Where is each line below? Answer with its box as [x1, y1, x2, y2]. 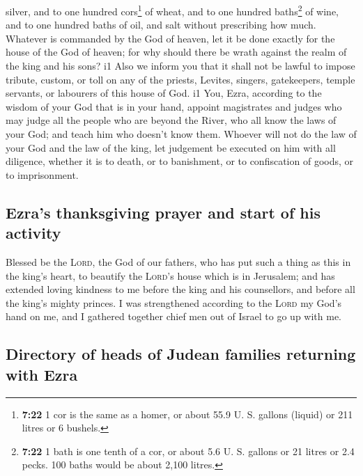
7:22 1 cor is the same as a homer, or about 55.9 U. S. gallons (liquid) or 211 [22, 406, 353, 421]
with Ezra [6, 363, 78, 385]
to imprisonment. [6, 167, 79, 182]
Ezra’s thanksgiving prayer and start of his [6, 201, 320, 223]
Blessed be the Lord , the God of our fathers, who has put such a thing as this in [6, 254, 351, 269]
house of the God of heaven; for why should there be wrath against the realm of [6, 45, 347, 59]
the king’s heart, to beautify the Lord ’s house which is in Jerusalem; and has [6, 268, 335, 283]
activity [6, 222, 61, 244]
